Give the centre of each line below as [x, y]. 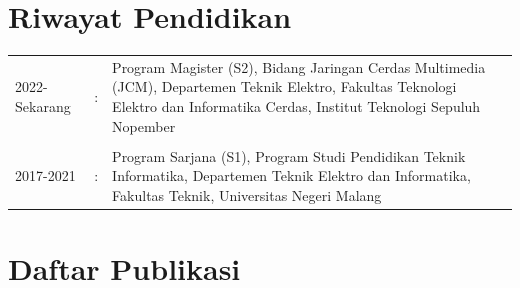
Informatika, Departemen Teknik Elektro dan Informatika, [291, 175]
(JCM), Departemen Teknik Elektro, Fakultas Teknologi [284, 86]
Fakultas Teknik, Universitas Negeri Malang [247, 194]
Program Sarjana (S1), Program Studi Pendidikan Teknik [289, 155]
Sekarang [43, 106]
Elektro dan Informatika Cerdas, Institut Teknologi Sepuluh [296, 106]
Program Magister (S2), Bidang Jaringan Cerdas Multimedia [299, 66]
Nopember [144, 125]
